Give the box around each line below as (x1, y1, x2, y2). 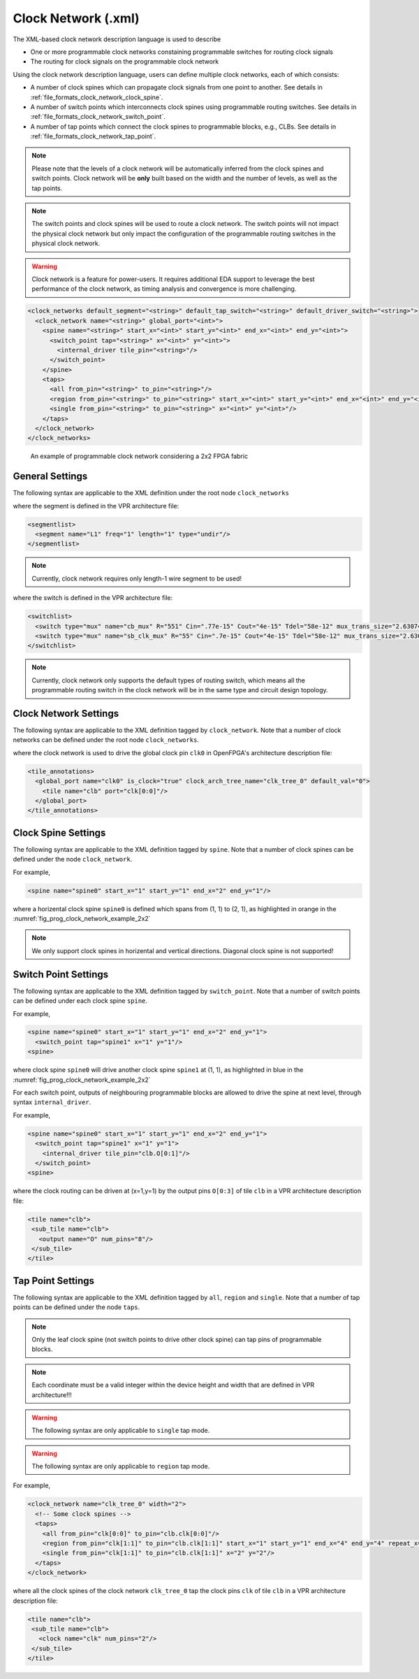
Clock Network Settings (13, 707, 119, 720)
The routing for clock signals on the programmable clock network (30, 57, 219, 66)
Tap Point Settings (13, 1275, 94, 1287)
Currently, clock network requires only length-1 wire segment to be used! (31, 574, 242, 583)
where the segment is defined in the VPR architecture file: (13, 501, 179, 510)
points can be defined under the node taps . (13, 1303, 140, 1311)
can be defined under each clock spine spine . (13, 996, 148, 1005)
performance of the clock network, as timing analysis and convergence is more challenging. (31, 285, 297, 293)
